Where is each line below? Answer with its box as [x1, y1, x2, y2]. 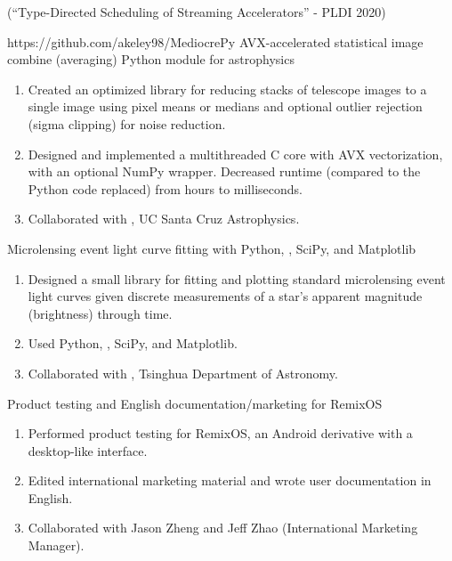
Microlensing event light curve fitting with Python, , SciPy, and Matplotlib [7, 239, 416, 257]
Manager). [28, 536, 85, 555]
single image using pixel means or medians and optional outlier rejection [28, 97, 423, 116]
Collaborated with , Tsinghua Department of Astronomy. [28, 363, 338, 382]
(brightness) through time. [28, 304, 173, 322]
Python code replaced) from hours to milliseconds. [28, 179, 303, 198]
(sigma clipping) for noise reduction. [28, 114, 226, 133]
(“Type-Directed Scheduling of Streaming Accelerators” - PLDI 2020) [7, 3, 386, 20]
